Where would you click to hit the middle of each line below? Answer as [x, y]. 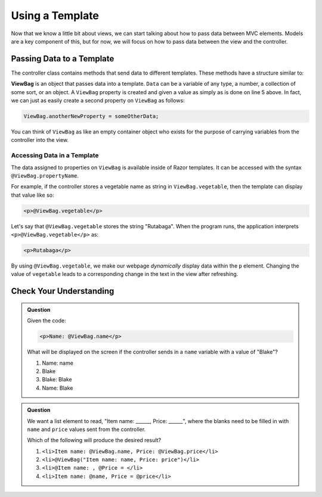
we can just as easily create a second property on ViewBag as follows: [98, 101]
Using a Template [55, 15]
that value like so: [32, 195]
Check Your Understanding [63, 291]
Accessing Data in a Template [55, 156]
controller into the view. [40, 140]
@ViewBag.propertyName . [45, 175]
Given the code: [47, 321]
